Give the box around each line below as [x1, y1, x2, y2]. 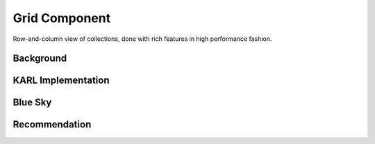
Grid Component [12, 10, 111, 26]
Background [12, 53, 67, 64]
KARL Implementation [12, 75, 110, 87]
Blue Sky [12, 97, 52, 109]
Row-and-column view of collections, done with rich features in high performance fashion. [12, 35, 272, 43]
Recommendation [12, 118, 92, 131]
